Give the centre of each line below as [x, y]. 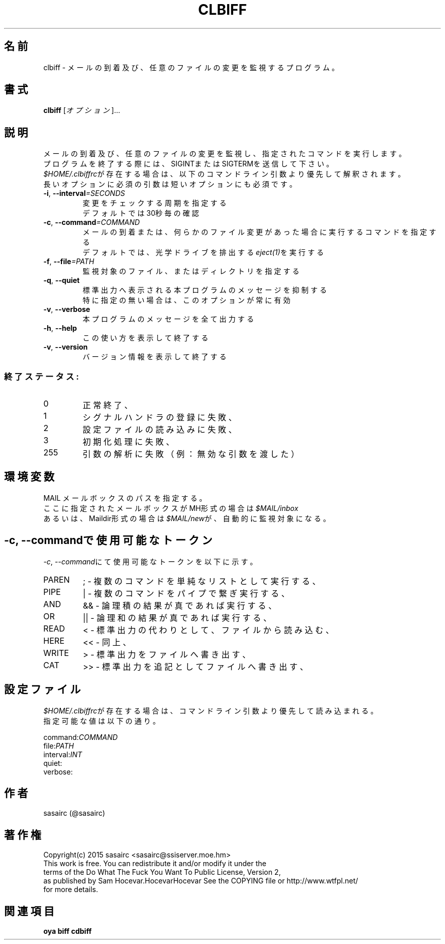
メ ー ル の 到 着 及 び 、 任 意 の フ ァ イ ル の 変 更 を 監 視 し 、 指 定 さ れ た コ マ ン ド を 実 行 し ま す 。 [225, 154]
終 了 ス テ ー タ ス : [42, 376]
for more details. [71, 890]
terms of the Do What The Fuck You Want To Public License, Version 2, [162, 872]
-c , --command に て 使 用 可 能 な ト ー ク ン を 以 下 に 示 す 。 [150, 561]
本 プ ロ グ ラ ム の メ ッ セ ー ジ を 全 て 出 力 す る [168, 319]
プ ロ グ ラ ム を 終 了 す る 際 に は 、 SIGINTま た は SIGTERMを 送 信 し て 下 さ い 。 [188, 164]
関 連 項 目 [29, 911]
